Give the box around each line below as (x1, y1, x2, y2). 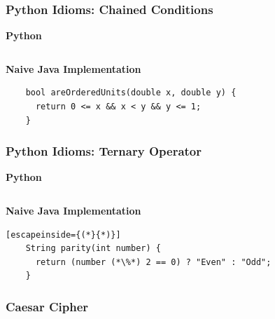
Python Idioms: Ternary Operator (6, 142, 202, 160)
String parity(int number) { (25, 243, 161, 254)
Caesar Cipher (6, 297, 89, 315)
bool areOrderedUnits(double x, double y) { (25, 88, 237, 98)
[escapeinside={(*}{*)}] (6, 229, 121, 240)
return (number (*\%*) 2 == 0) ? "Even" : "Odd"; (35, 257, 272, 267)
